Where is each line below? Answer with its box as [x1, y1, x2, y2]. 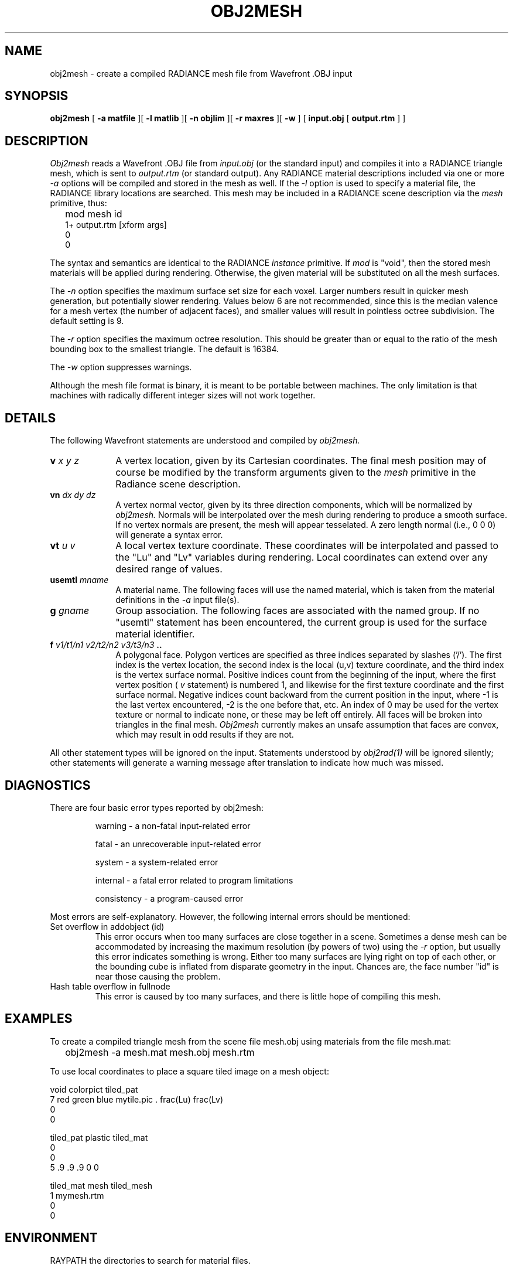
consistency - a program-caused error [95, 893, 244, 903]
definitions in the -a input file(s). [115, 595, 240, 605]
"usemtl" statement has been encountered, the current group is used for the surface [115, 616, 487, 629]
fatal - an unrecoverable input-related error [95, 838, 261, 849]
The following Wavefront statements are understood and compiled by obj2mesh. [50, 435, 360, 446]
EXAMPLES [5, 1011, 73, 1026]
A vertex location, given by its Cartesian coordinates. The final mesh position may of [115, 455, 487, 467]
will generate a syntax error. [115, 530, 223, 540]
